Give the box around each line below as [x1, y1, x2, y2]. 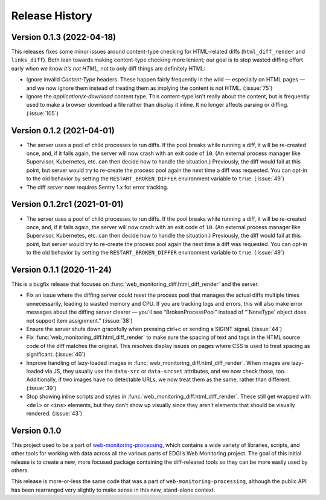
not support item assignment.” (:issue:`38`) [26, 317, 133, 324]
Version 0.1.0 [11, 425, 62, 435]
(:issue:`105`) [26, 109, 59, 117]
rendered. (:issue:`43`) [26, 410, 83, 417]
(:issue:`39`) [26, 384, 57, 391]
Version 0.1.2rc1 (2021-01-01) [11, 199, 124, 209]
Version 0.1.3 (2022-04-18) [11, 32, 117, 42]
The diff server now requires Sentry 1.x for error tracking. [26, 183, 168, 191]
